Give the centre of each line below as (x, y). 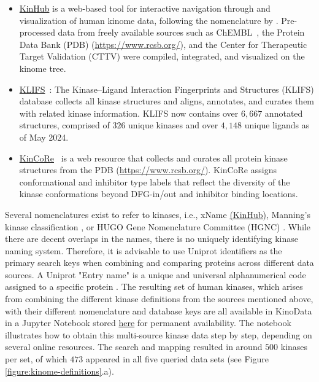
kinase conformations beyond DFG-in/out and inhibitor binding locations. (159, 194)
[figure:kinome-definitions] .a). (60, 371)
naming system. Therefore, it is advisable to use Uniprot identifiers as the (144, 250)
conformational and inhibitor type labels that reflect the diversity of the (155, 181)
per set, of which (36, 359)
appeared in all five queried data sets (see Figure (177, 359)
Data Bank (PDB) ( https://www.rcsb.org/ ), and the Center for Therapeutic (163, 44)
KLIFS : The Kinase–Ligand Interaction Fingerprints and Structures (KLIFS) (167, 89)
